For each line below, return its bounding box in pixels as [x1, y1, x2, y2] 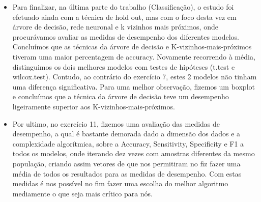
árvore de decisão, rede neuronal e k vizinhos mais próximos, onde [12, 21, 218, 32]
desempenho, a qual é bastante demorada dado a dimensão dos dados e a [12, 128, 241, 139]
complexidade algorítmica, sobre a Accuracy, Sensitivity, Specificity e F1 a [12, 138, 244, 149]
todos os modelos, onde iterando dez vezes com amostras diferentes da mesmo [12, 148, 255, 159]
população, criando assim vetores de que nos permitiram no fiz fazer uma [12, 158, 241, 168]
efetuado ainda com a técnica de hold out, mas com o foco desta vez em [12, 11, 237, 22]
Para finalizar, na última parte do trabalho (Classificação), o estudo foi [12, 2, 234, 12]
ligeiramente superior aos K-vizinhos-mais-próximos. [12, 101, 175, 111]
